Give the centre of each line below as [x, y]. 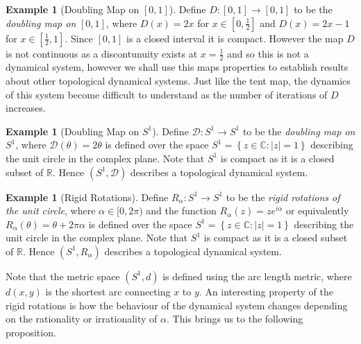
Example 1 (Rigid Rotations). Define [87, 197]
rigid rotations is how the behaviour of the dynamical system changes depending [177, 305]
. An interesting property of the [266, 291]
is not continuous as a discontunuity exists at [102, 53]
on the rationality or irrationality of [82, 319]
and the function [181, 210]
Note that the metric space [63, 276]
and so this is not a [268, 53]
